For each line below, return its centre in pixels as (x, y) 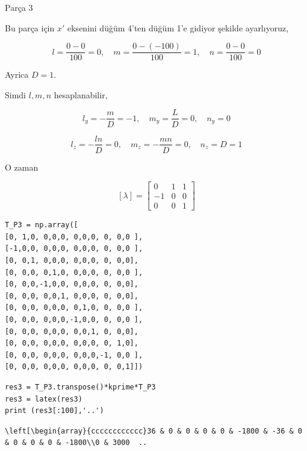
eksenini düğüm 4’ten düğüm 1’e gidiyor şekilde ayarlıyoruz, (178, 27)
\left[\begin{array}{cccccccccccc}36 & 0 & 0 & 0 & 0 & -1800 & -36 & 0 (153, 431)
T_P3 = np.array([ (42, 225)
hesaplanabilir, (81, 94)
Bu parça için (30, 27)
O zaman (22, 167)
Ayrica (17, 74)
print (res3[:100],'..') (54, 411)
